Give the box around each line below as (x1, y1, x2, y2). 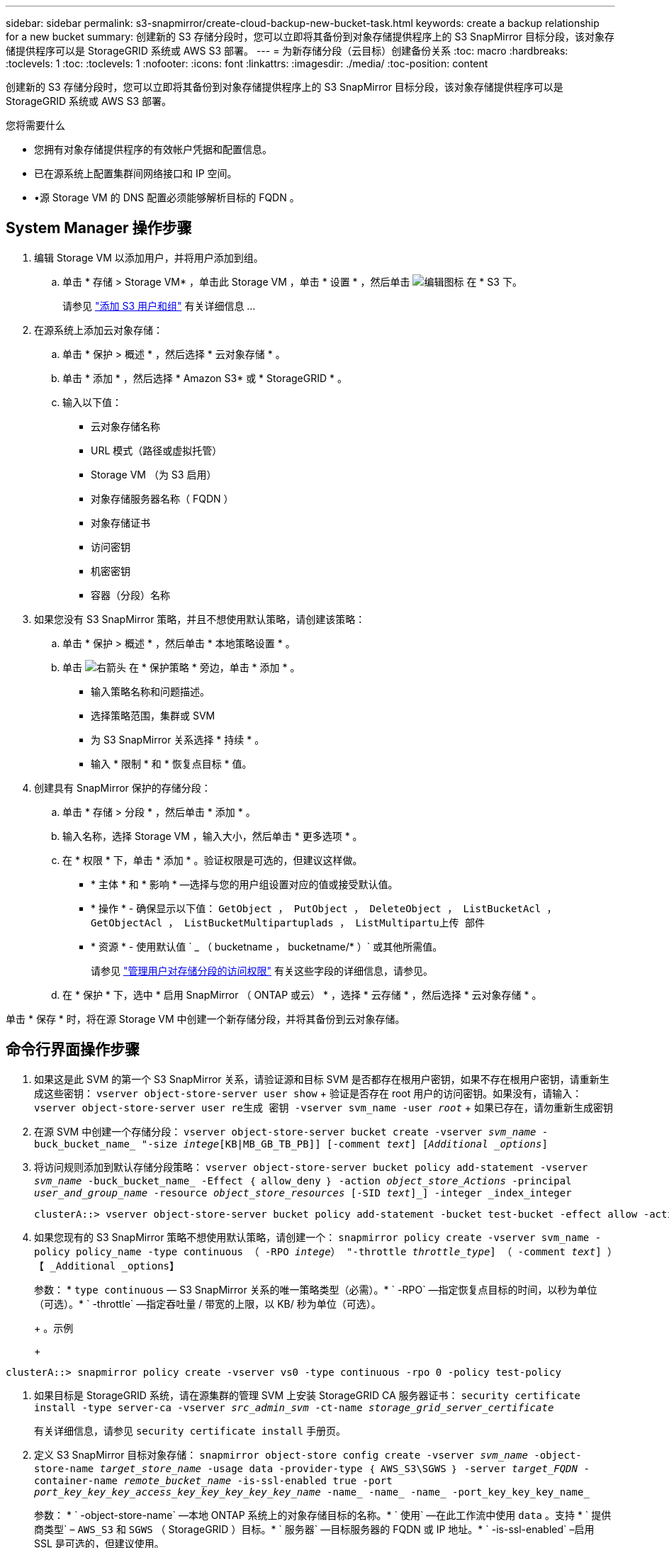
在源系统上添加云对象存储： (34, 323, 163, 336)
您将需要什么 (6, 119, 65, 131)
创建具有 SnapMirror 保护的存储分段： (34, 781, 211, 794)
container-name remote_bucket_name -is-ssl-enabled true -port (34, 1474, 393, 1486)
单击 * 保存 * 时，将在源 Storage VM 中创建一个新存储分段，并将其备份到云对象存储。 (6, 1012, 405, 1025)
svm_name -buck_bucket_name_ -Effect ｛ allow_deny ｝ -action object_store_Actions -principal (34, 1174, 572, 1187)
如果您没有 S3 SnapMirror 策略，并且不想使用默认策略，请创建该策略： (34, 612, 366, 625)
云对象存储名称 (91, 420, 160, 432)
